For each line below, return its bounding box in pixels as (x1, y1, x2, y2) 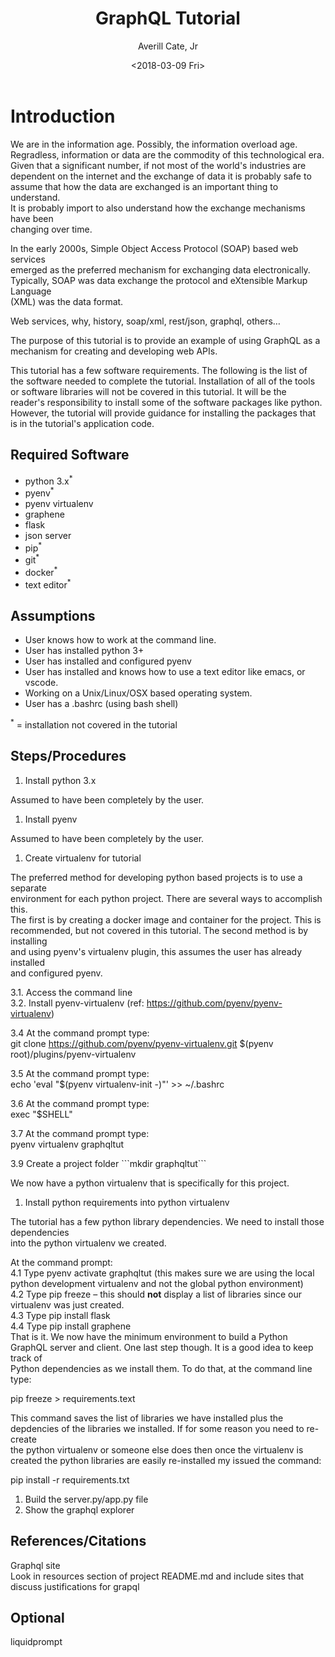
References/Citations (10, 1533, 147, 1550)
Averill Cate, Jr (138, 40, 198, 52)
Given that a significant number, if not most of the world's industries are (10, 159, 307, 171)
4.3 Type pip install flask (10, 1309, 111, 1321)
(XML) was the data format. (10, 295, 124, 307)
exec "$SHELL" (10, 1108, 73, 1120)
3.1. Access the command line (10, 986, 133, 998)
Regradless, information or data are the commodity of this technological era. (10, 148, 325, 161)
